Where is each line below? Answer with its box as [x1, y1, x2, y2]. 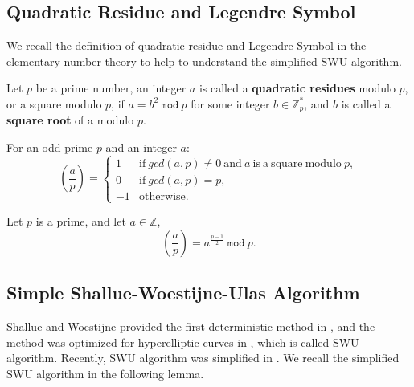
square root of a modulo [6, 112, 134, 128]
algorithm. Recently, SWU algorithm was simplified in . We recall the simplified [6, 349, 400, 366]
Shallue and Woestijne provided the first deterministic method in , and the [6, 318, 375, 335]
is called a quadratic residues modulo [199, 79, 396, 96]
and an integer [105, 139, 177, 156]
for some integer [191, 95, 270, 112]
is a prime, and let [35, 213, 126, 230]
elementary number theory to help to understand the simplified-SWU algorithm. [6, 52, 402, 69]
